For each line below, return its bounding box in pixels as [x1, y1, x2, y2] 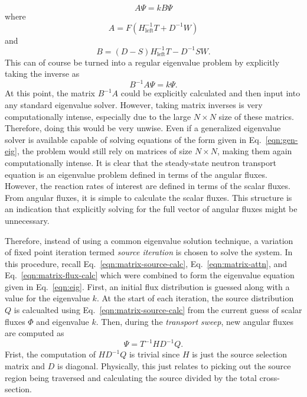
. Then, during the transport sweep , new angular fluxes [96, 315, 294, 327]
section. [5, 383, 32, 395]
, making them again [217, 145, 292, 157]
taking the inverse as [5, 67, 80, 80]
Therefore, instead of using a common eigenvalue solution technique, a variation [5, 234, 293, 246]
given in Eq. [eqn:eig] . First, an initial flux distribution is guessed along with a [5, 280, 290, 292]
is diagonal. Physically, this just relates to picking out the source [57, 359, 291, 372]
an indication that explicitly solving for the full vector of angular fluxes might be [5, 203, 298, 215]
